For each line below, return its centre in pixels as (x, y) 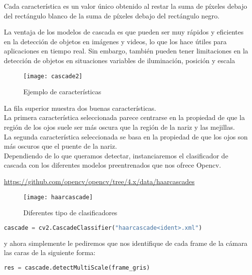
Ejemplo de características (62, 92)
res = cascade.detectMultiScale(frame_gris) (77, 267)
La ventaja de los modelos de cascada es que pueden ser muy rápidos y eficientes (124, 32)
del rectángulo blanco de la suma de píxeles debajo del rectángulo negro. (112, 15)
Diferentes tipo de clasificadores (70, 213)
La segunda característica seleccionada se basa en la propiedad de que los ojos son (126, 136)
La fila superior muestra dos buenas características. (80, 108)
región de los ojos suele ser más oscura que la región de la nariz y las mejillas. (119, 127)
